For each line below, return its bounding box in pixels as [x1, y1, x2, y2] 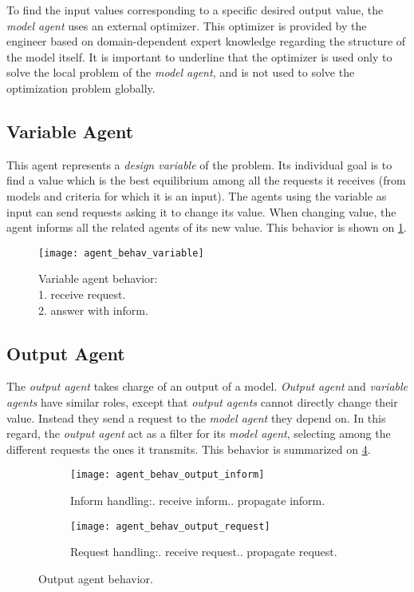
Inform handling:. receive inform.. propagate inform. [70, 492, 325, 508]
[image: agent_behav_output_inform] [70, 469, 265, 481]
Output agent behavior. [38, 570, 153, 586]
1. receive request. [38, 285, 126, 302]
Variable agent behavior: [38, 270, 158, 287]
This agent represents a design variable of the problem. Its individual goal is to [6, 156, 392, 173]
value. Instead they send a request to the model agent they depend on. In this [6, 409, 386, 426]
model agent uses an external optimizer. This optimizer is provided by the [6, 17, 367, 34]
